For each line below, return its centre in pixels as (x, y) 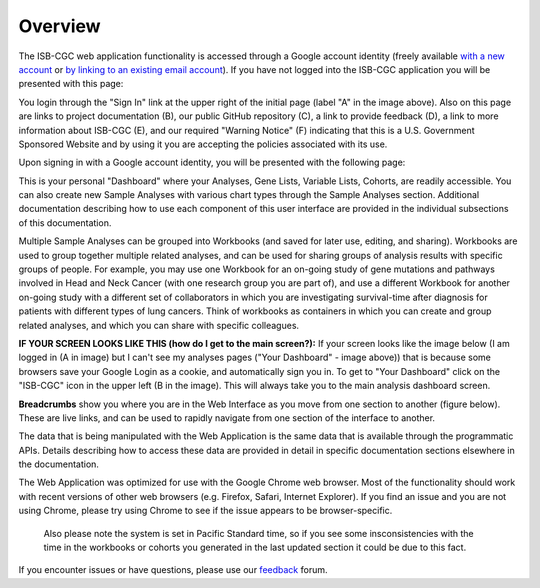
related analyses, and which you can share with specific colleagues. (159, 325)
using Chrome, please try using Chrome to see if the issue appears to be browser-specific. (205, 511)
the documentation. (59, 464)
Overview (59, 26)
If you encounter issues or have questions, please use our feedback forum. (173, 570)
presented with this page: (71, 84)
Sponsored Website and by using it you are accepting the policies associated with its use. (203, 144)
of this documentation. (65, 222)
